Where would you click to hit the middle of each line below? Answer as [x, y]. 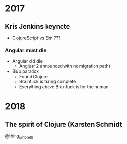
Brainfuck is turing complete [48, 82]
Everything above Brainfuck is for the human [64, 87]
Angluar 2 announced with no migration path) [65, 66]
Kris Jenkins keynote [38, 26]
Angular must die [26, 50]
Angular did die [27, 61]
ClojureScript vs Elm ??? [36, 38]
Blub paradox [25, 71]
